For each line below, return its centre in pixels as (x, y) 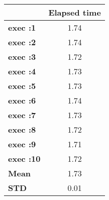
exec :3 (22, 57)
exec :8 (22, 129)
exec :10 (24, 159)
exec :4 (22, 71)
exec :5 (22, 86)
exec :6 (22, 100)
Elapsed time (75, 12)
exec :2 (22, 42)
